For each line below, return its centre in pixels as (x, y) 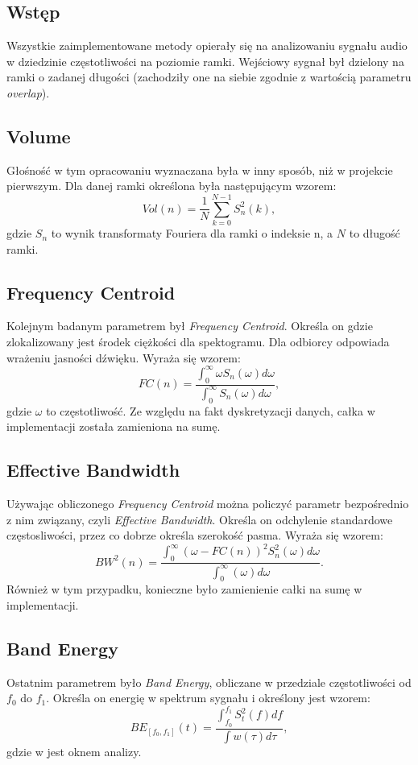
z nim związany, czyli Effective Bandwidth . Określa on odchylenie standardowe (200, 519)
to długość (375, 233)
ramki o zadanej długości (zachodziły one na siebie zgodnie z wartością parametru (209, 77)
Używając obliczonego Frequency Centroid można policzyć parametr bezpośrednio (208, 504)
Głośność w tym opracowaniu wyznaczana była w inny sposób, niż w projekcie (200, 170)
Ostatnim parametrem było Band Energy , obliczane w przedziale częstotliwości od (209, 682)
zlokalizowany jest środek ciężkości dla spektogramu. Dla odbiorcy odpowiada (198, 342)
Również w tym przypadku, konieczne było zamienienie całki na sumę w (184, 589)
